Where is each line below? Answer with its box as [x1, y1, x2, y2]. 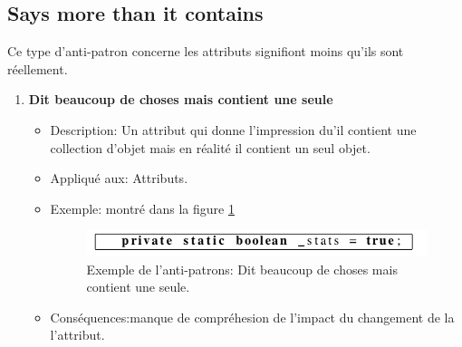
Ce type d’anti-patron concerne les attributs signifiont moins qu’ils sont [7, 42, 404, 61]
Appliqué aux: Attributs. [50, 169, 188, 188]
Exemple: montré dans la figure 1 [50, 198, 235, 217]
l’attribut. [50, 325, 105, 344]
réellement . [7, 59, 68, 78]
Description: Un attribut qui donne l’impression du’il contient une [50, 120, 417, 139]
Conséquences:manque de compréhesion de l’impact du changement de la [50, 307, 455, 326]
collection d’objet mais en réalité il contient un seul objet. [50, 138, 371, 157]
